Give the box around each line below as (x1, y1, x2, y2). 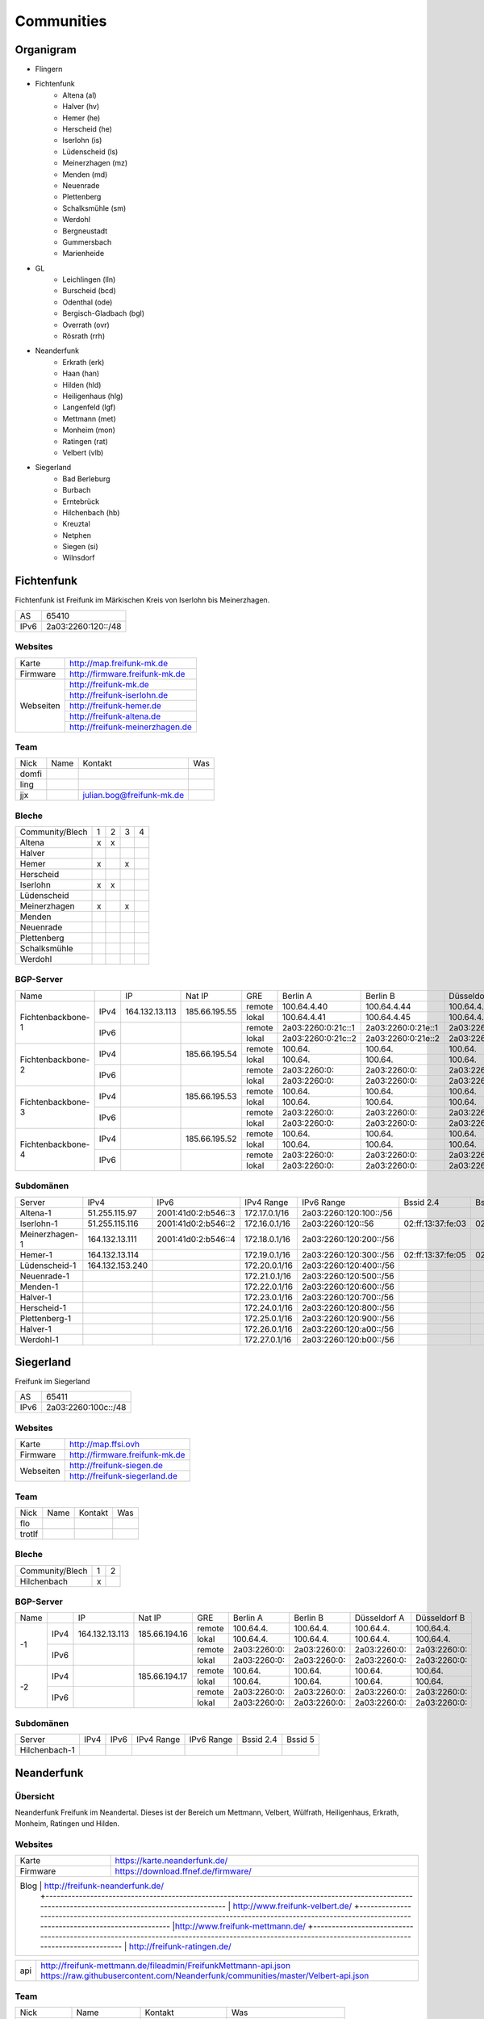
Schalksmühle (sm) (62, 203, 127, 213)
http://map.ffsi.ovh (69, 1438, 140, 1450)
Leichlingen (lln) (62, 275, 116, 284)
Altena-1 (19, 1207, 52, 1219)
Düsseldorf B (415, 1612, 465, 1623)
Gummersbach (62, 237, 112, 246)
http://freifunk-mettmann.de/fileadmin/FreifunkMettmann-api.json (40, 1960, 290, 1971)
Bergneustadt (62, 226, 108, 236)
